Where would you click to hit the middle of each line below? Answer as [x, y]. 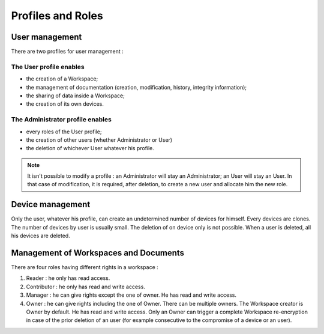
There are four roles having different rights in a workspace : [85, 267]
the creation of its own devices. [65, 104]
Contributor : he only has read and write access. [85, 287]
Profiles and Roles [57, 16]
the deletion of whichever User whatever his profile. [90, 148]
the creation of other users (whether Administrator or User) [99, 140]
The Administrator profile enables [61, 120]
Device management [51, 205]
